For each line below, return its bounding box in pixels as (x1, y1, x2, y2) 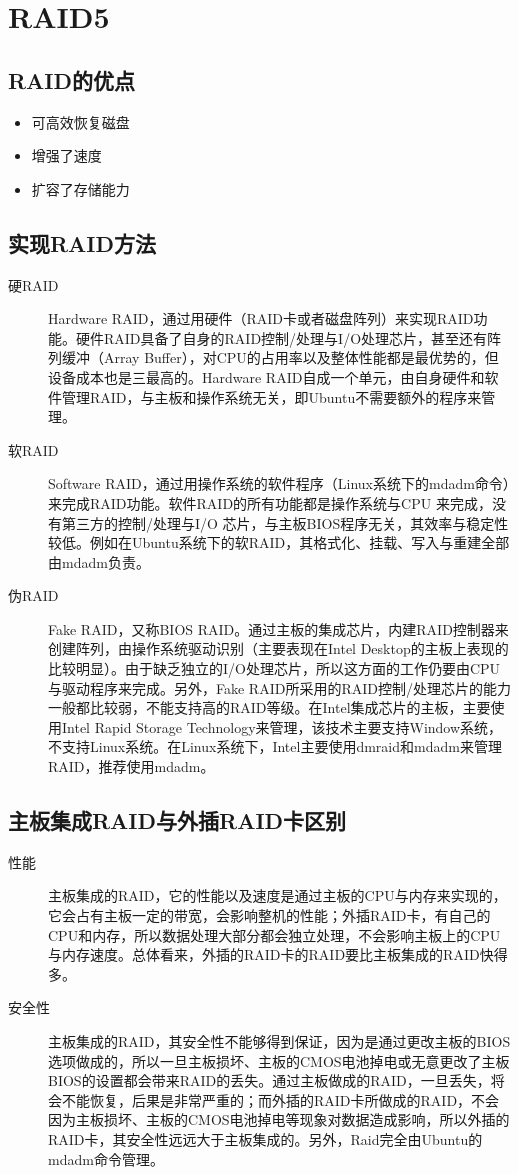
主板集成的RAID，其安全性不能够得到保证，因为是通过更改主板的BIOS (48, 1030, 511, 1051)
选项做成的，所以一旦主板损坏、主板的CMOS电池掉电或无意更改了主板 (48, 1050, 510, 1071)
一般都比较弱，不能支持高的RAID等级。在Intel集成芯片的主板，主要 (48, 697, 491, 718)
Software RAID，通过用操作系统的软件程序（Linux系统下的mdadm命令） (48, 473, 510, 494)
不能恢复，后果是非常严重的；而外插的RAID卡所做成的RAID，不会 (61, 1089, 500, 1110)
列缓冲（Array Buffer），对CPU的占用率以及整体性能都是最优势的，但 (48, 347, 499, 368)
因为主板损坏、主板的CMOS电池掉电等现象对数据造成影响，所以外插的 (48, 1109, 510, 1130)
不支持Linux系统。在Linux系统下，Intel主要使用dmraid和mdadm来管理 (48, 736, 502, 757)
